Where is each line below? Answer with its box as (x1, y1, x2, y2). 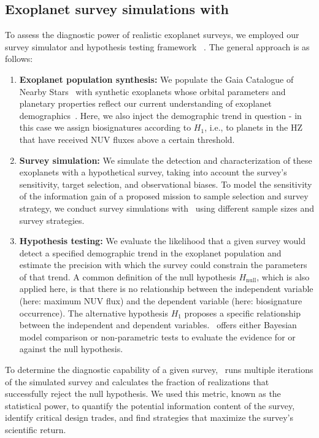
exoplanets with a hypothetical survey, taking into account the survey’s (19, 166, 287, 179)
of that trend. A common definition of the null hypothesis (19, 270, 236, 283)
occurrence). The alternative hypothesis (19, 306, 168, 319)
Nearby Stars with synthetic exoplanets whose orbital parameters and (19, 85, 286, 98)
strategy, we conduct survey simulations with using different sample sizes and (19, 201, 314, 214)
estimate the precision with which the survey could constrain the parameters (19, 258, 307, 271)
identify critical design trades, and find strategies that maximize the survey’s (5, 411, 294, 424)
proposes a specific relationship (184, 306, 301, 319)
